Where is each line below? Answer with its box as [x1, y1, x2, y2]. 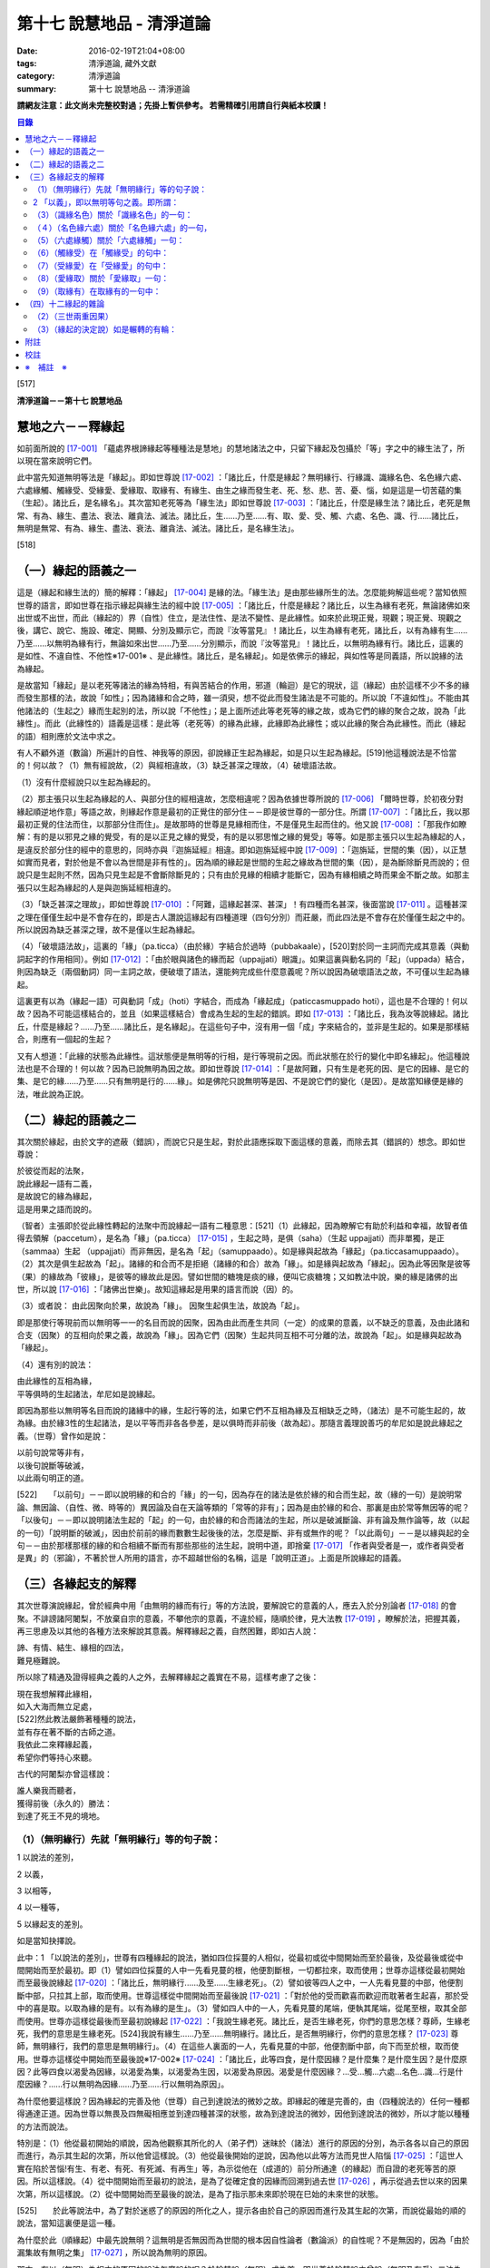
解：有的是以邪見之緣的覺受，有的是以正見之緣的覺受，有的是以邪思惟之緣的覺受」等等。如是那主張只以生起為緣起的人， [16, 831, 470, 843]
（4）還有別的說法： [16, 1359, 94, 1370]
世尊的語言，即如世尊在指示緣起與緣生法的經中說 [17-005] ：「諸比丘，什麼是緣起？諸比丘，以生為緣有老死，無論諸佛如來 [16, 600, 471, 611]
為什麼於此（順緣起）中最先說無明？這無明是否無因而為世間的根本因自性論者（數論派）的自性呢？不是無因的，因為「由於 [16, 2234, 470, 2245]
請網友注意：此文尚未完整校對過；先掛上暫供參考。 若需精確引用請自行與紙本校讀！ [16, 100, 329, 111]
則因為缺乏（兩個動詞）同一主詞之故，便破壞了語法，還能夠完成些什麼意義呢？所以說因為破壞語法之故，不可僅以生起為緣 [16, 966, 470, 977]
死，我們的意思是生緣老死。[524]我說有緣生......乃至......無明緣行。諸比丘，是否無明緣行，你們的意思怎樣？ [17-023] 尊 [16, 2028, 459, 2038]
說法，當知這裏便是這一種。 [16, 2218, 121, 2229]
